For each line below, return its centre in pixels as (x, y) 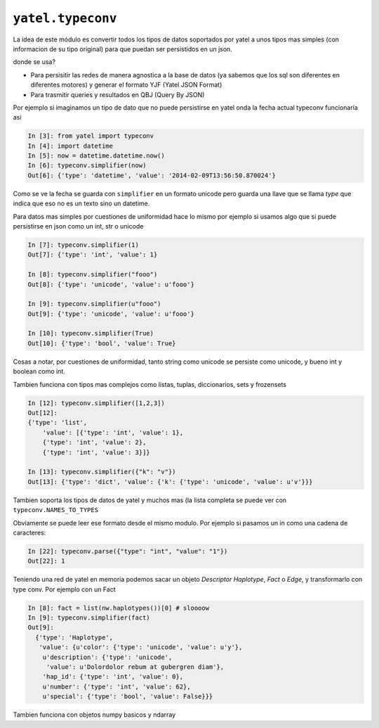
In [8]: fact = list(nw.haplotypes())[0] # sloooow (119, 608)
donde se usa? (34, 62)
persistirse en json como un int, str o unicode (78, 226)
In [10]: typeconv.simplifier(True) (91, 333)
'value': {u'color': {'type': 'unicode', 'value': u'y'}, (141, 647)
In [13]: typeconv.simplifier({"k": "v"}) (102, 472)
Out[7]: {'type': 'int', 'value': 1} (93, 255)
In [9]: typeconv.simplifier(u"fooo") (94, 304)
